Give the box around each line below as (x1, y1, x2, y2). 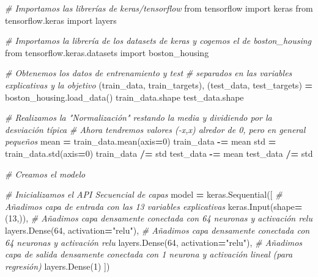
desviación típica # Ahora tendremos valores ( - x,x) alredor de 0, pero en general (5, 123, 306, 135)
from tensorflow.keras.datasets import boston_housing (5, 46, 209, 59)
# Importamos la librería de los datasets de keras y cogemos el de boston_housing (5, 34, 312, 47)
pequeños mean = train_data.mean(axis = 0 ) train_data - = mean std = (5, 135, 276, 148)
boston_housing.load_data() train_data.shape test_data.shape (5, 90, 244, 103)
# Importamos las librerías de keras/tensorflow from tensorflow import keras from (5, 2, 313, 14)
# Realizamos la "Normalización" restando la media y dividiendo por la (5, 111, 272, 124)
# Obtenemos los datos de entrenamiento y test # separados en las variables (5, 67, 292, 79)
